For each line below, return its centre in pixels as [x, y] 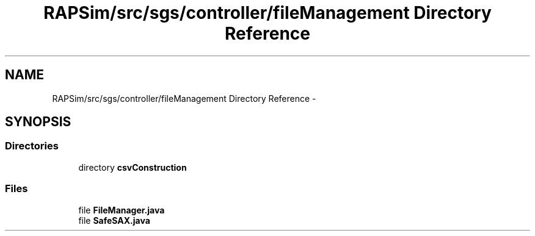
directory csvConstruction [133, 167]
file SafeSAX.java [114, 220]
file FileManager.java [122, 210]
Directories [32, 146]
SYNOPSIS [38, 122]
